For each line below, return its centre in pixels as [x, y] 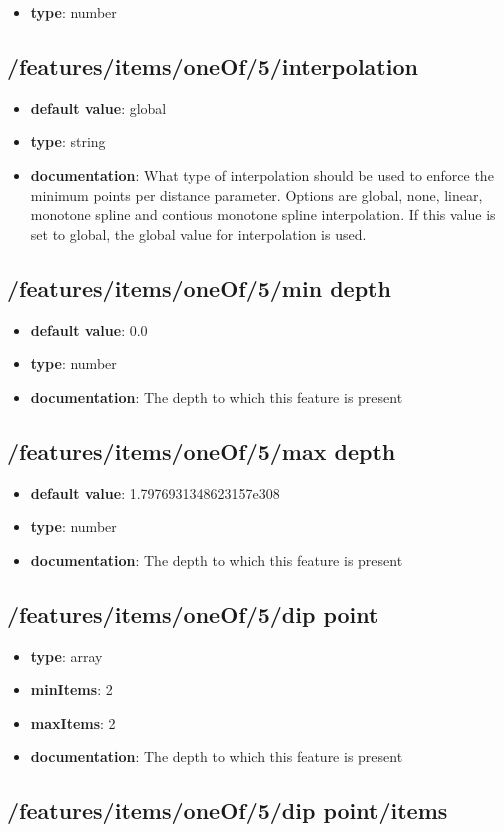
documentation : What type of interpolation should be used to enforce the [262, 174]
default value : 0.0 [89, 329]
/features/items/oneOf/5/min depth [199, 287]
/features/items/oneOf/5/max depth [201, 450]
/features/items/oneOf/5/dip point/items [227, 810]
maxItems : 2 [73, 722]
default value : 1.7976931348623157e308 [155, 492]
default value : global [98, 107]
